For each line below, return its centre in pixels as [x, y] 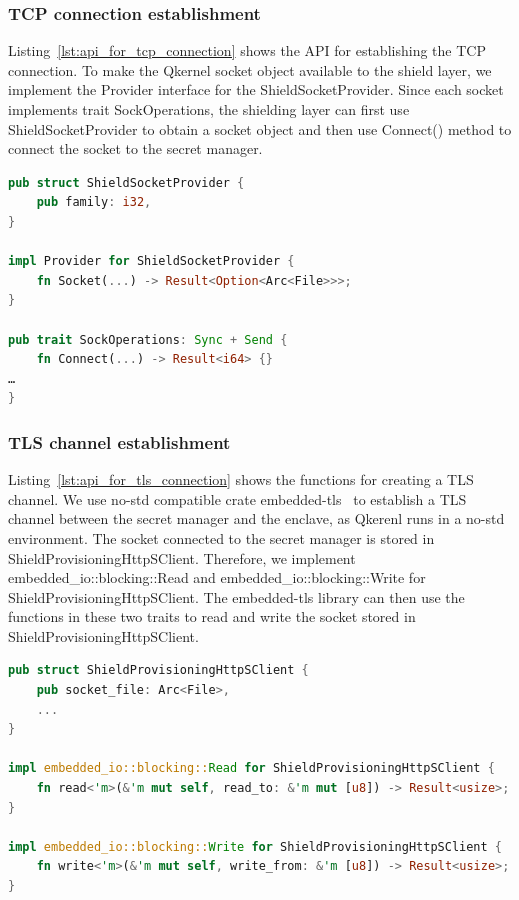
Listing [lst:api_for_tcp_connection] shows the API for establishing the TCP [247, 50]
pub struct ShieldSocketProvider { [126, 182]
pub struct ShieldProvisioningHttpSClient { [158, 670]
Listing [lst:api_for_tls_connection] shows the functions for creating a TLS [241, 479]
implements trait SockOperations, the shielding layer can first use [209, 109]
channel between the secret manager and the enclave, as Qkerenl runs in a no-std [256, 518]
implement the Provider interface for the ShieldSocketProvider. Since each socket [256, 89]
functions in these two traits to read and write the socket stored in [212, 616]
